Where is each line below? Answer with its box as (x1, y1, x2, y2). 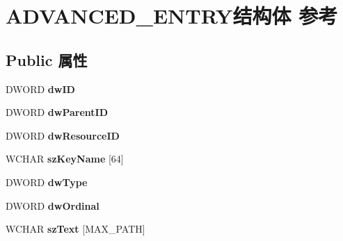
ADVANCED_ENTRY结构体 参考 (6, 1, 338, 30)
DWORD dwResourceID (6, 128, 120, 142)
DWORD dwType (6, 174, 88, 189)
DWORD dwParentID (6, 105, 109, 119)
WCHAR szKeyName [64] (6, 151, 124, 166)
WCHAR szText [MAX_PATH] (6, 222, 145, 236)
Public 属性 (6, 49, 88, 70)
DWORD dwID (6, 81, 75, 96)
